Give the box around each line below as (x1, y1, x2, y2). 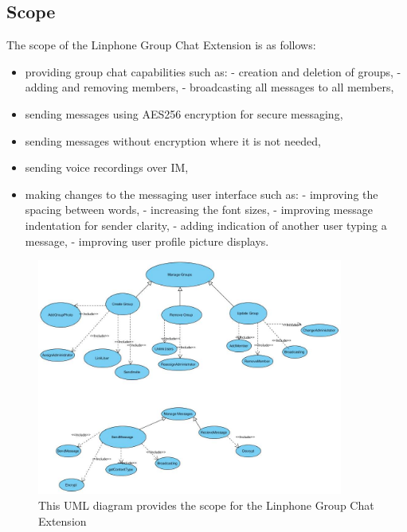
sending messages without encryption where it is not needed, (25, 132, 321, 149)
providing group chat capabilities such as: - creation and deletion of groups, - (25, 63, 401, 80)
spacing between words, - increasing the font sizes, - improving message (25, 201, 373, 218)
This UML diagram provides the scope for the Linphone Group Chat (38, 497, 374, 514)
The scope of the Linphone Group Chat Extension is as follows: (6, 37, 316, 53)
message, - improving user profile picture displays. (25, 232, 269, 249)
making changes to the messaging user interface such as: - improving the (25, 185, 378, 202)
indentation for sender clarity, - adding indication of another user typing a (25, 216, 387, 233)
